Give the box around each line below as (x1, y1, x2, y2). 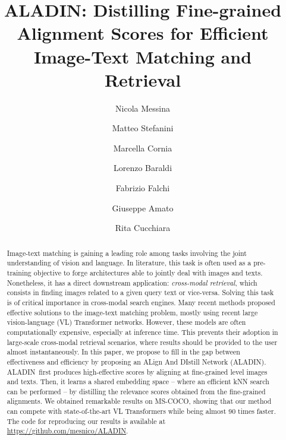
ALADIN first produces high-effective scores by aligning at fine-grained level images (7, 366, 268, 376)
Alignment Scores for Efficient (17, 21, 269, 45)
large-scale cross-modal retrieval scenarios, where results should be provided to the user (7, 337, 278, 347)
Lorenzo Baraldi (113, 162, 172, 174)
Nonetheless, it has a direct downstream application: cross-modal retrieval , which (7, 277, 257, 287)
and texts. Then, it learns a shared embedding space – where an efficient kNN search (7, 376, 269, 387)
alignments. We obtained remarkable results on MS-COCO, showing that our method (7, 396, 272, 406)
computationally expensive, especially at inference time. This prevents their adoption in (7, 327, 278, 337)
